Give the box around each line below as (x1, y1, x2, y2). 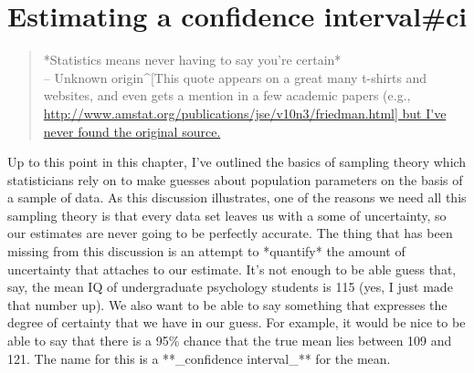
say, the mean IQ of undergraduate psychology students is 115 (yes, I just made (7, 277, 453, 296)
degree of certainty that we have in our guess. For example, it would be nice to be (7, 313, 466, 332)
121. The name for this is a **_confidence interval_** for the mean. (7, 348, 391, 368)
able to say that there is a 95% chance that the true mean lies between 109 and (7, 331, 452, 350)
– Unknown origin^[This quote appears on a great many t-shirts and (43, 67, 427, 87)
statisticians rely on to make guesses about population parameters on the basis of (7, 170, 463, 189)
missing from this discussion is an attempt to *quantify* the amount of (7, 242, 406, 261)
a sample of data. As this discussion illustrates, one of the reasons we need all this (7, 188, 467, 207)
